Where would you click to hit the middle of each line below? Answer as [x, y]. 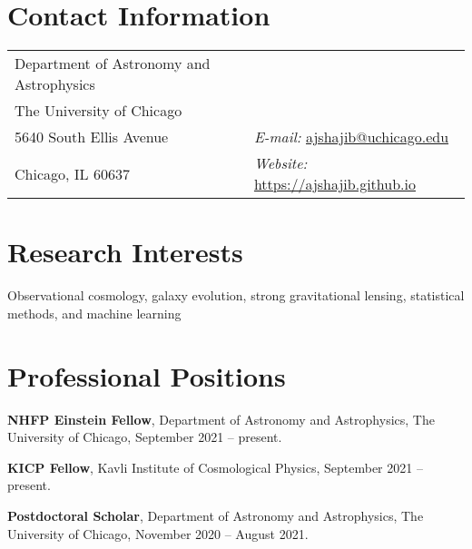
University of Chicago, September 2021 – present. [145, 437]
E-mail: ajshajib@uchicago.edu [351, 137]
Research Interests [125, 252]
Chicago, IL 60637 [72, 173]
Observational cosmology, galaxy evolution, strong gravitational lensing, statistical [236, 295]
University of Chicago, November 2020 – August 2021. [158, 533]
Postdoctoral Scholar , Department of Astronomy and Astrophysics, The [216, 515]
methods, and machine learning [94, 313]
